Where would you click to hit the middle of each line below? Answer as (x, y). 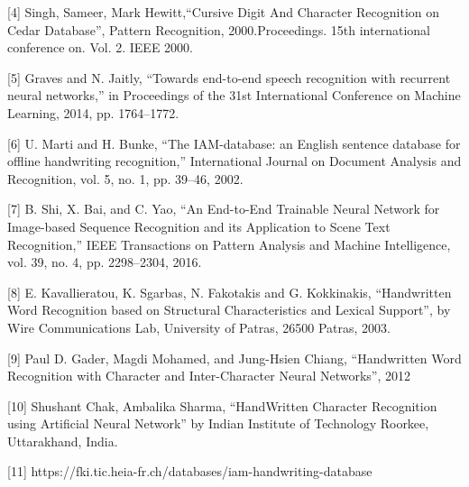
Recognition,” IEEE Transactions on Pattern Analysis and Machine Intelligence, (229, 244)
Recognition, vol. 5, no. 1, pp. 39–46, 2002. (125, 178)
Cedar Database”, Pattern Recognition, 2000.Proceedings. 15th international (219, 29)
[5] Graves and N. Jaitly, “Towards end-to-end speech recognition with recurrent (229, 77)
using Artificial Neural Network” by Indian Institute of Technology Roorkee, (218, 423)
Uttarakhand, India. (63, 441)
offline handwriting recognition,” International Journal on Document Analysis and (234, 161)
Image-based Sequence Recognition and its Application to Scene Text (199, 226)
